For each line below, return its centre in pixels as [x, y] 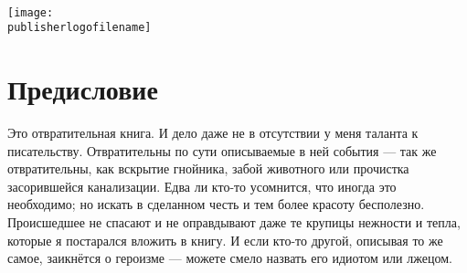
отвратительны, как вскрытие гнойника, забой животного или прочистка [208, 168]
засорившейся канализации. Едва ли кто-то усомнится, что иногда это [202, 186]
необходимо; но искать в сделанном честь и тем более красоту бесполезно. [216, 204]
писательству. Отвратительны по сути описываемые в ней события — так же [222, 150]
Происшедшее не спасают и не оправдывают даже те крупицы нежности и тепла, [234, 222]
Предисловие [83, 89]
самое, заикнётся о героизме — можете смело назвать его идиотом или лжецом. [230, 258]
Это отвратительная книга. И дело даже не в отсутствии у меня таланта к [213, 133]
